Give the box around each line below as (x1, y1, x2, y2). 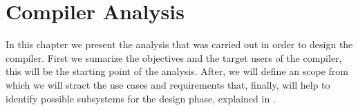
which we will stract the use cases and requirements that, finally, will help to (6, 77, 330, 91)
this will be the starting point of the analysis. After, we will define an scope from (6, 64, 348, 78)
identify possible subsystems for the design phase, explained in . (6, 91, 276, 105)
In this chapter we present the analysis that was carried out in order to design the (6, 37, 353, 52)
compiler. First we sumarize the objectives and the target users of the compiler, (6, 50, 342, 65)
